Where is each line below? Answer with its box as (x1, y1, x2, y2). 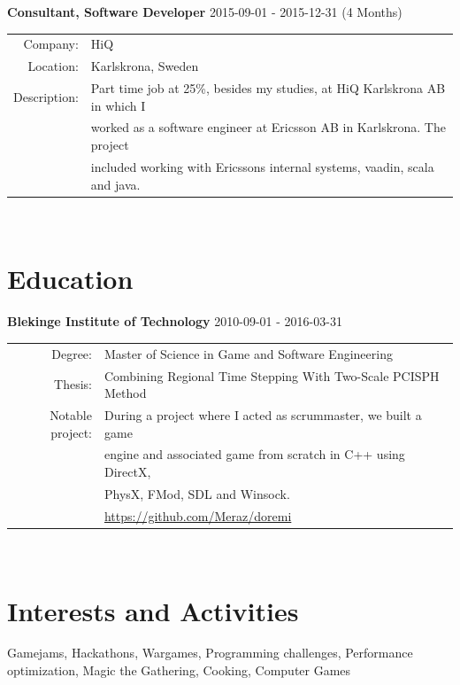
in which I (90, 96, 146, 114)
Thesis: (54, 375, 92, 393)
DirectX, (103, 462, 151, 480)
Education (7, 261, 134, 297)
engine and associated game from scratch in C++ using (103, 445, 405, 463)
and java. (90, 175, 141, 193)
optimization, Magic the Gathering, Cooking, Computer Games (7, 661, 351, 680)
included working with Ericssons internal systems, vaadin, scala (90, 157, 434, 175)
